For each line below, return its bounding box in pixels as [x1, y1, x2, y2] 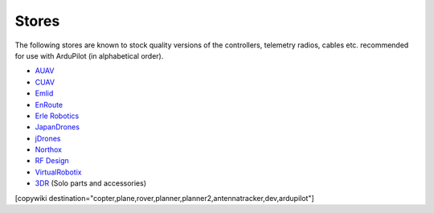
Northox [35, 145, 63, 154]
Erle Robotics [35, 111, 80, 121]
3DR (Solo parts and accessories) [35, 178, 147, 188]
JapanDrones [35, 122, 80, 132]
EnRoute [35, 100, 63, 109]
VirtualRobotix [35, 167, 82, 177]
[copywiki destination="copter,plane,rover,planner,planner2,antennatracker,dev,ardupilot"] [14, 193, 315, 203]
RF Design [35, 156, 70, 166]
